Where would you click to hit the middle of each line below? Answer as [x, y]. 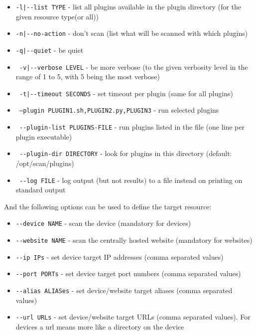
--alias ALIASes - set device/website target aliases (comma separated [124, 290]
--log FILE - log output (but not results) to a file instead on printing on [131, 180]
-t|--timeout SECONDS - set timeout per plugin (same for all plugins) [126, 93]
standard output [41, 190]
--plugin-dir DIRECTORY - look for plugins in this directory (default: [126, 153]
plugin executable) [44, 136]
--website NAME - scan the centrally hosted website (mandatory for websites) [134, 240]
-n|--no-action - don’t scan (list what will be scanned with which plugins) [132, 33]
